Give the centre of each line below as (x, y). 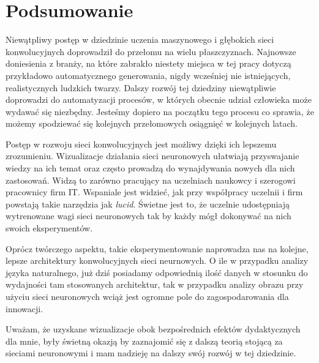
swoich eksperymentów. (49, 228)
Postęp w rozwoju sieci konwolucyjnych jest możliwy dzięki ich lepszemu (141, 144)
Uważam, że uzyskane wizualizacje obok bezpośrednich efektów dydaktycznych (153, 329)
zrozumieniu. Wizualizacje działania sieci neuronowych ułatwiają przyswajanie (152, 156)
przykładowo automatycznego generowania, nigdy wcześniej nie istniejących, (148, 75)
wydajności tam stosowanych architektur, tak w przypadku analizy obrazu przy (155, 284)
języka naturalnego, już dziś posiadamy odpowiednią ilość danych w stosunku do (157, 272)
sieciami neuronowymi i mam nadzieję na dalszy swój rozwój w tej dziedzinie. (151, 353)
